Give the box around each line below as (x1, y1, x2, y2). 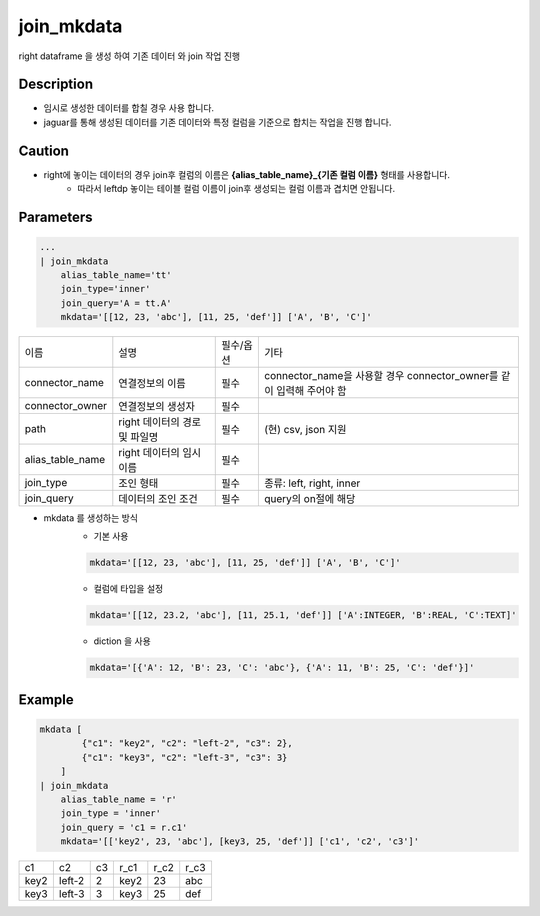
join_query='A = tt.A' (60, 297, 172, 309)
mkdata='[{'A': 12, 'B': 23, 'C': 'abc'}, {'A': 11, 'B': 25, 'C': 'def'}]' (89, 662, 475, 674)
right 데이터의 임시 (118, 446, 202, 460)
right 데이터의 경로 (118, 415, 202, 429)
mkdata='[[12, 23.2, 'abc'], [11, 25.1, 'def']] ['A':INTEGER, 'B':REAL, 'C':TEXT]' (89, 610, 517, 621)
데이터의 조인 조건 (118, 492, 199, 506)
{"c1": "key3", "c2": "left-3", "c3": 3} (81, 751, 288, 763)
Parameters (18, 208, 93, 225)
